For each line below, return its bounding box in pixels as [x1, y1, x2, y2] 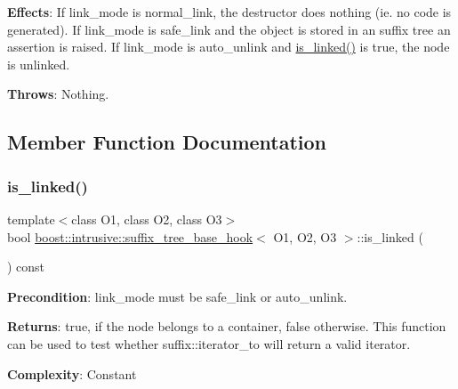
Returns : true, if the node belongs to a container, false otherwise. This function [7, 317, 446, 336]
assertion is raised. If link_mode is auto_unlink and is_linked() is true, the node [7, 37, 450, 56]
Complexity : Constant [7, 364, 137, 383]
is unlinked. [7, 54, 70, 73]
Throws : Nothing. [7, 85, 109, 103]
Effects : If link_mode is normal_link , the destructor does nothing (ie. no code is [7, 3, 452, 20]
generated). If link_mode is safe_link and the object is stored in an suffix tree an [7, 20, 451, 38]
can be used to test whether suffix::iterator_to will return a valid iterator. [7, 334, 411, 353]
